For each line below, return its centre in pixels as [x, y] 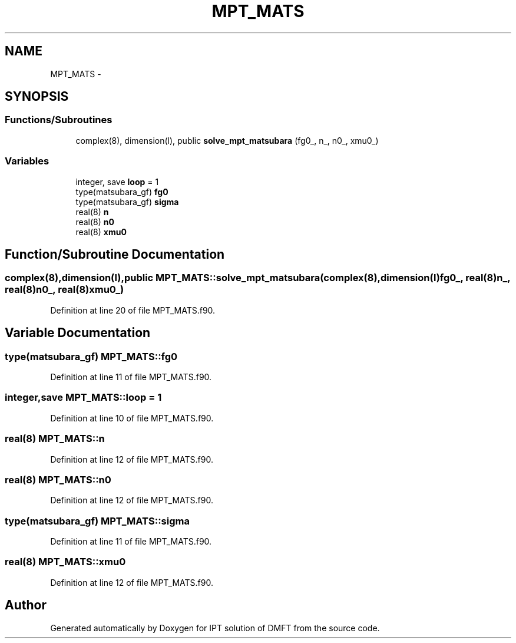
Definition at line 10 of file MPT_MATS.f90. [132, 418]
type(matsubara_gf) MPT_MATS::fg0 [91, 356]
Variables [27, 161]
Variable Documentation [78, 333]
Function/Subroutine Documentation [115, 254]
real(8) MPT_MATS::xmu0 [65, 562]
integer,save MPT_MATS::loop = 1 [83, 398]
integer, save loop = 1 [117, 182]
